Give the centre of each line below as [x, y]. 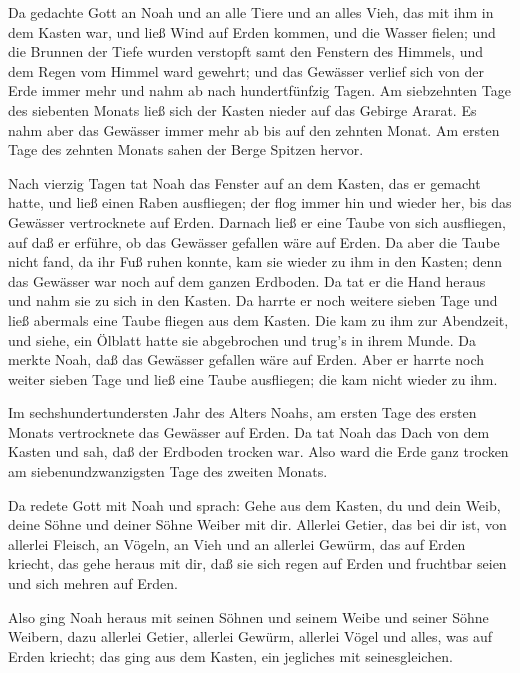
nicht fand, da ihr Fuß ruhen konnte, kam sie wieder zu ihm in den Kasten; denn [255, 261]
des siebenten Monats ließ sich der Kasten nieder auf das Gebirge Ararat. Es [242, 109]
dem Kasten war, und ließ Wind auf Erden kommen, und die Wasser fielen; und [252, 31]
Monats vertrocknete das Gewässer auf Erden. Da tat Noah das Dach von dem [249, 431]
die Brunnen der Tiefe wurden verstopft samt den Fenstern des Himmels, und [246, 51]
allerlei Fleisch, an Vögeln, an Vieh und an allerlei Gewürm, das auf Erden [237, 543]
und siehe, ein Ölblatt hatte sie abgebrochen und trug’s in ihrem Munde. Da [242, 339]
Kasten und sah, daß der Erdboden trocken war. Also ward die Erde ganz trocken [258, 451]
